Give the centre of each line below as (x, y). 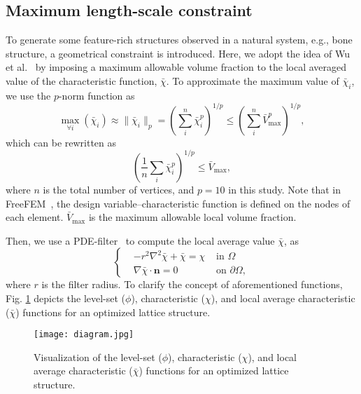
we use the (28, 95)
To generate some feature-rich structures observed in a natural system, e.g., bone (179, 40)
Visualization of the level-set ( (98, 356)
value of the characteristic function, (82, 80)
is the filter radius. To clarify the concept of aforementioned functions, (192, 284)
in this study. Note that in (285, 189)
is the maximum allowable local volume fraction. (192, 217)
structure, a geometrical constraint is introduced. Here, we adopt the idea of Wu (178, 53)
